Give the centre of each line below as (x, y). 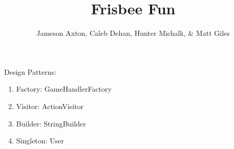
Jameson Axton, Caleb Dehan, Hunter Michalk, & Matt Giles (133, 33)
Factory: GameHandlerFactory (64, 89)
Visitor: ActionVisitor (50, 106)
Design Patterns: (30, 71)
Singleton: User (40, 141)
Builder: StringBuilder (51, 123)
